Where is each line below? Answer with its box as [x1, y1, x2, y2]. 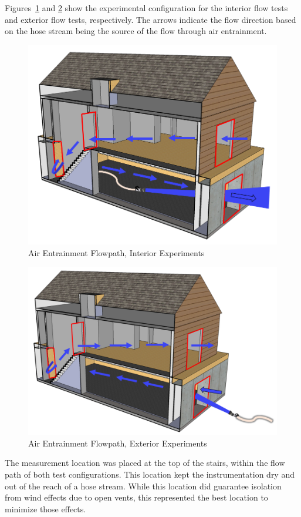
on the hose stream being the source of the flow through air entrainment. [5, 25, 267, 37]
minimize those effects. [5, 502, 86, 515]
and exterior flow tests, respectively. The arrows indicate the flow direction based [5, 13, 296, 25]
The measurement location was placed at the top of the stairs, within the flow [5, 456, 285, 469]
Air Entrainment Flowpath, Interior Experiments [28, 246, 205, 258]
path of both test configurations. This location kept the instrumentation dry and [5, 468, 295, 480]
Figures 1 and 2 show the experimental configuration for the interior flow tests [5, 2, 288, 14]
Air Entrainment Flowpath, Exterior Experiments [28, 437, 207, 449]
